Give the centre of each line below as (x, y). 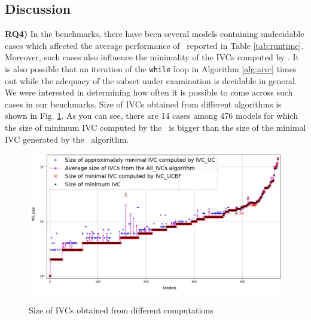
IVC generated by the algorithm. (67, 139)
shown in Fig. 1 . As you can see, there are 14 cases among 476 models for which (151, 116)
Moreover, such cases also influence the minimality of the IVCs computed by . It (152, 57)
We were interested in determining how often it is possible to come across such (149, 92)
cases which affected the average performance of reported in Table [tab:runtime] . (154, 45)
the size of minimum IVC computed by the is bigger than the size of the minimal (155, 127)
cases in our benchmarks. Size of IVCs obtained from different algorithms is (143, 104)
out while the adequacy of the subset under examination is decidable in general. (151, 80)
